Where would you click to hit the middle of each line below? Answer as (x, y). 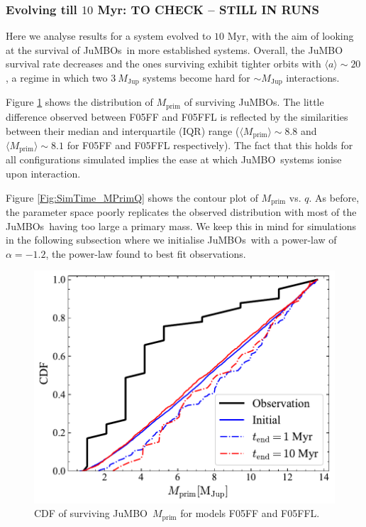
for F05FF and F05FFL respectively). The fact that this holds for (210, 145)
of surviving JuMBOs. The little (254, 102)
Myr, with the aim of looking (290, 36)
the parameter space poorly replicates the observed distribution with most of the (181, 212)
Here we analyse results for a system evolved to (109, 36)
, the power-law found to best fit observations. (146, 253)
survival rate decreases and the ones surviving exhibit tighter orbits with (163, 64)
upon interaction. (43, 173)
